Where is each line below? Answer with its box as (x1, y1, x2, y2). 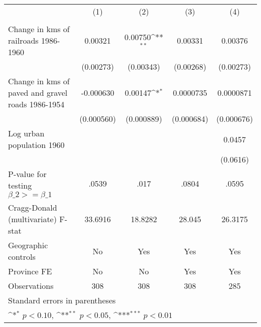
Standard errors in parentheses (8, 294, 116, 306)
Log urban (8, 127, 45, 139)
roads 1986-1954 (8, 98, 65, 110)
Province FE (8, 265, 52, 277)
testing (8, 180, 32, 191)
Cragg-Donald (8, 202, 57, 213)
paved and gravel (8, 87, 68, 98)
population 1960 (8, 139, 65, 150)
